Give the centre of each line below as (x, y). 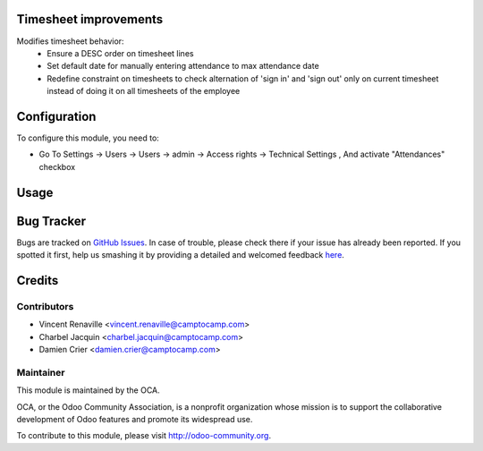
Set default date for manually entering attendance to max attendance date (183, 66)
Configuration (56, 116)
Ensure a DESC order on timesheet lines (120, 53)
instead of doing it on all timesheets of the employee (144, 91)
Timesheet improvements (90, 19)
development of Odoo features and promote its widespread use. (135, 419)
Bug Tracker (51, 221)
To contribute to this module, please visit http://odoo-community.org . (144, 436)
